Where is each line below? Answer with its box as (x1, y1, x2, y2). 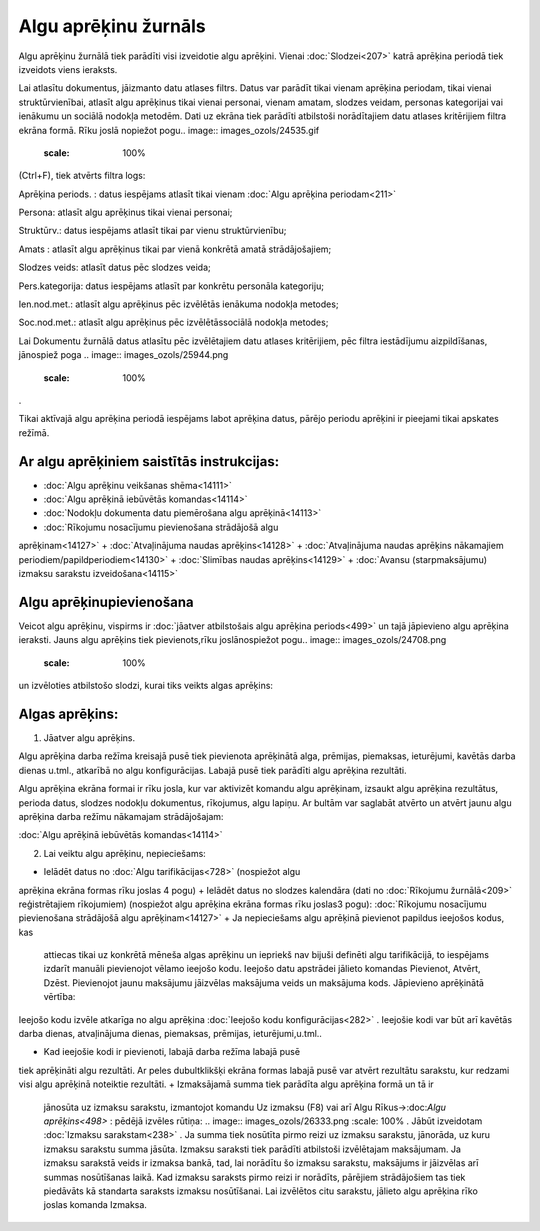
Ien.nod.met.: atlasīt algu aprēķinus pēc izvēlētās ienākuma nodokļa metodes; (18, 298, 339, 310)
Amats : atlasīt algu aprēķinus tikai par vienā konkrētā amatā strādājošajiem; (18, 243, 332, 255)
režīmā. (18, 426, 50, 439)
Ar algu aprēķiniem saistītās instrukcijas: (18, 453, 280, 470)
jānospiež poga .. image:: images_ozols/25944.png (18, 349, 229, 361)
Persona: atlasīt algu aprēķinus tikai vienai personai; (18, 206, 233, 219)
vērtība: (43, 991, 76, 1003)
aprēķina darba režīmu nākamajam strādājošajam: (18, 810, 224, 822)
